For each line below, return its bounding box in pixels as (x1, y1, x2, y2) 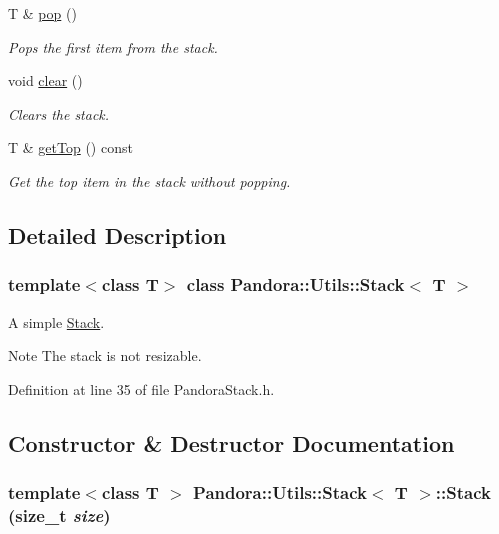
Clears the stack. (8, 103, 110, 124)
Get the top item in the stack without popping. (8, 170, 291, 191)
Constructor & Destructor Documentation (8, 427, 455, 458)
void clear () (8, 70, 83, 91)
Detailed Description (8, 219, 227, 250)
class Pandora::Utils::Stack (186, 272, 405, 297)
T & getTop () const (8, 137, 133, 158)
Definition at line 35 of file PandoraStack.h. (8, 378, 275, 399)
